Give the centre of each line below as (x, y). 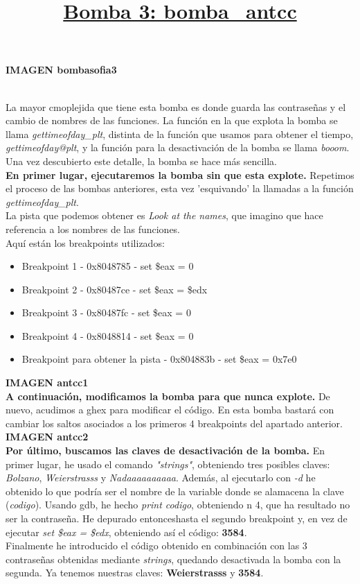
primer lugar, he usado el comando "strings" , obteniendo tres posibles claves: (168, 464)
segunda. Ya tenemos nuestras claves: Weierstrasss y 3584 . (135, 573)
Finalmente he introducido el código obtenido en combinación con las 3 (156, 546)
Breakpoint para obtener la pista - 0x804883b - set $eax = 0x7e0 (159, 359)
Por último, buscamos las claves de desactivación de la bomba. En (165, 450)
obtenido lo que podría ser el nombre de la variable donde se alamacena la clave (175, 491)
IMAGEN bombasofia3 (61, 70)
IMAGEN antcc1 (47, 383)
